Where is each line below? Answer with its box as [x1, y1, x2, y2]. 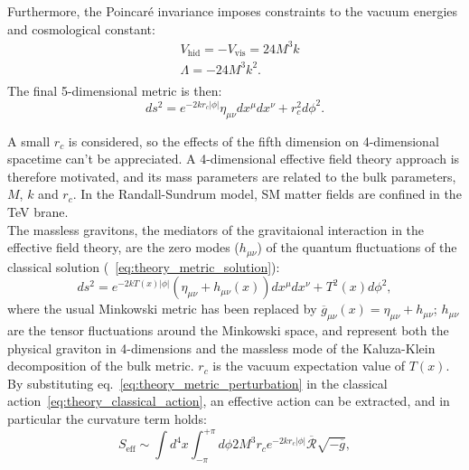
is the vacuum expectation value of [212, 356, 406, 375]
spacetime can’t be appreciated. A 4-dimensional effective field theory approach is [7, 149, 460, 168]
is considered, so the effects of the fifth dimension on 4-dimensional [68, 131, 439, 150]
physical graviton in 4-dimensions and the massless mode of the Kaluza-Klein [7, 338, 436, 357]
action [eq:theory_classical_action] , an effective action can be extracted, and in [7, 391, 450, 410]
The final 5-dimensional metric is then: [7, 80, 222, 99]
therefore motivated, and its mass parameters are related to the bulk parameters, [7, 166, 456, 185]
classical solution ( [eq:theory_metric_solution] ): [7, 257, 280, 276]
